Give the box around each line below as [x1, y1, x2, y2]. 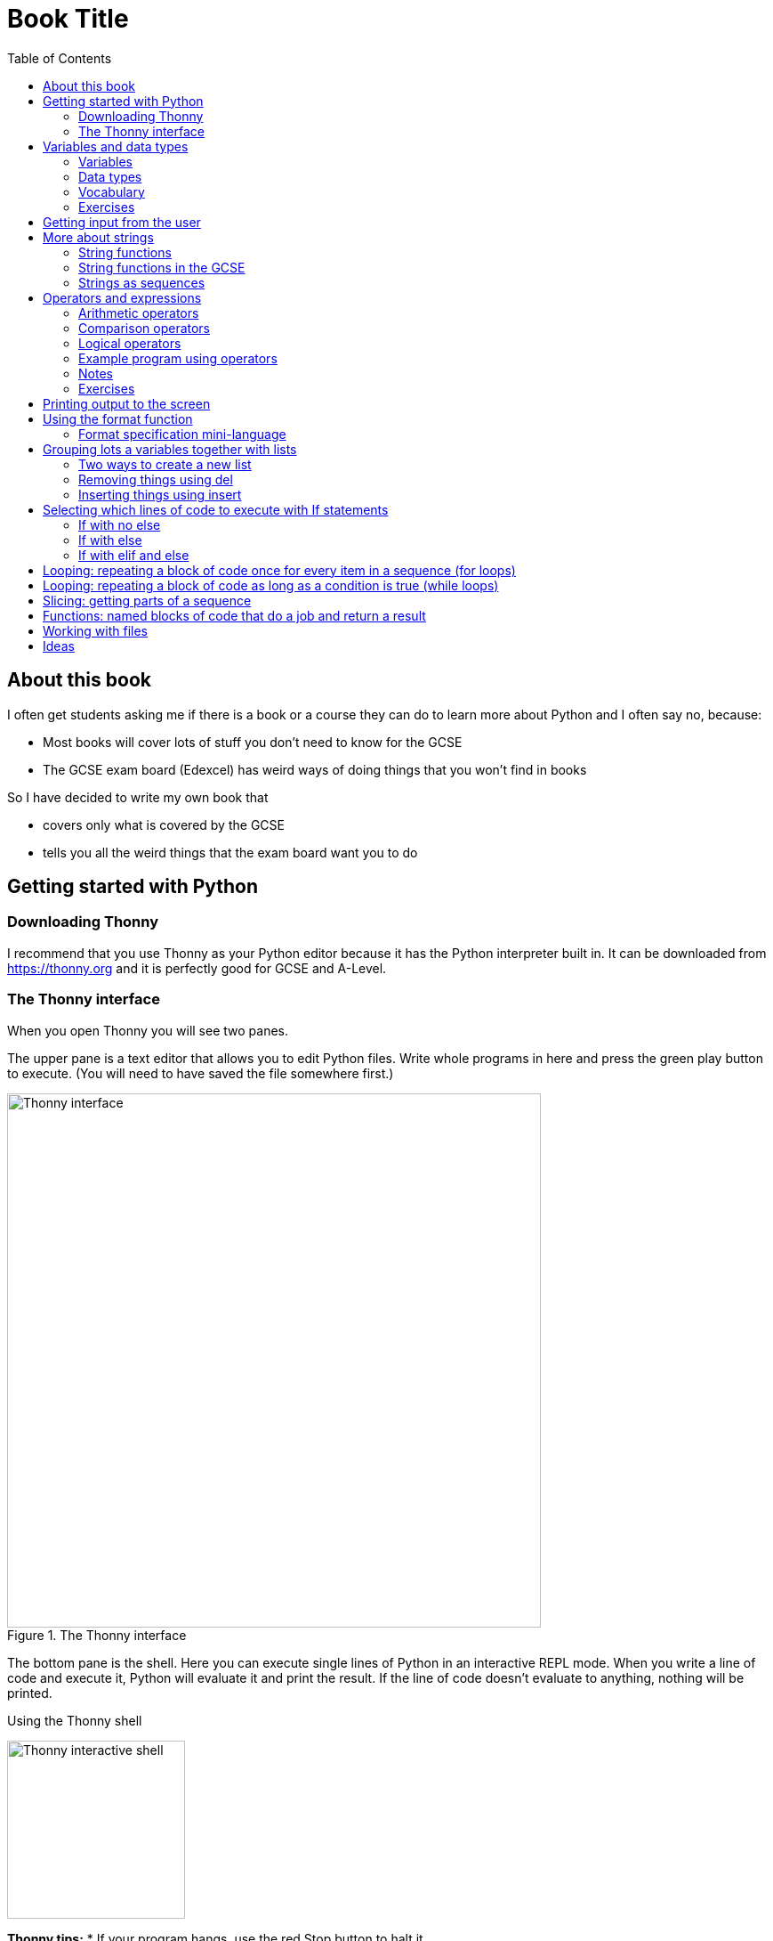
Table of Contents [7, 50, 112, 66]
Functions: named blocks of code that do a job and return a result [43, 607, 426, 623]
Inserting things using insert [78, 486, 242, 502]
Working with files [43, 622, 148, 638]
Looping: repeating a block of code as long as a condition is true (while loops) [43, 577, 499, 593]
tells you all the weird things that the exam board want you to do [43, 844, 418, 860]
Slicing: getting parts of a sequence [43, 592, 252, 608]
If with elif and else [78, 547, 189, 563]
